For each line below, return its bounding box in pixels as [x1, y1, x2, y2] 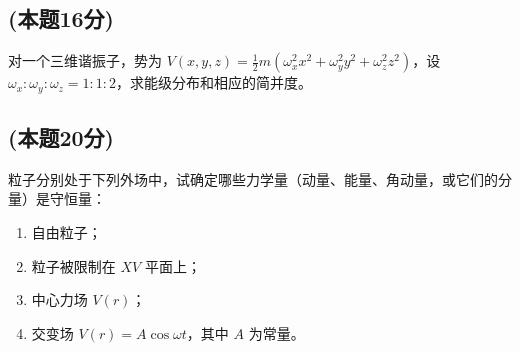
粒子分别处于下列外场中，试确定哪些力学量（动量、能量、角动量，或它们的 [8, 168, 498, 189]
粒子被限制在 [31, 255, 116, 276]
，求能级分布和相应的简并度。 [116, 72, 313, 93]
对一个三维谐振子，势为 [8, 50, 162, 71]
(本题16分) [8, 3, 114, 34]
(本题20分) [8, 122, 114, 153]
